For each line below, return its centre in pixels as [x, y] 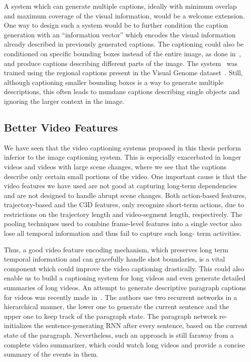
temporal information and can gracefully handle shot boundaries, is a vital [115, 259]
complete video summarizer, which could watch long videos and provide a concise [125, 344]
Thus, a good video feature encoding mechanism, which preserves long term [116, 249]
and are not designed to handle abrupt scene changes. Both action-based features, [125, 195]
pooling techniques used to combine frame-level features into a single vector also [123, 223]
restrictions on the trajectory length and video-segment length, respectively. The [123, 214]
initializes [18, 325]
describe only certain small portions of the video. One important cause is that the [125, 176]
